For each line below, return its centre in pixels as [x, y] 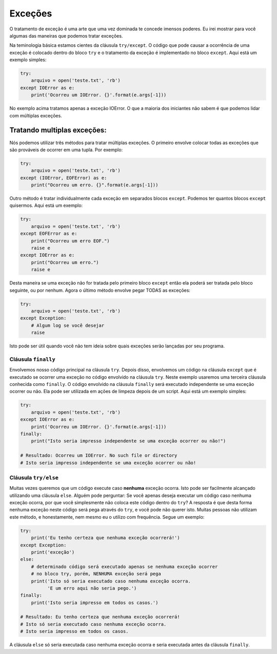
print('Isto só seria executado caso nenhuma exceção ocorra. [111, 581]
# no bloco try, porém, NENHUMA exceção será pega [96, 574]
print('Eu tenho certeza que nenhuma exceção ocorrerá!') [105, 538]
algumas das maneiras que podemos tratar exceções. [66, 36]
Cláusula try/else [34, 478]
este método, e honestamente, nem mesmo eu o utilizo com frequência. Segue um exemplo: [107, 517]
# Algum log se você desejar [68, 325]
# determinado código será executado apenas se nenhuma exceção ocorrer [124, 567]
